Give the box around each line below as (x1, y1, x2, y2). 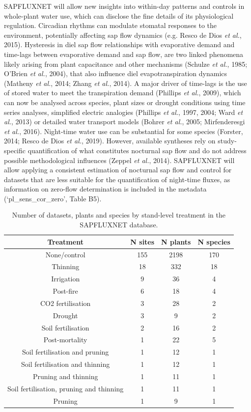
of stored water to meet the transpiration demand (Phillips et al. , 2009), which (4, 87, 241, 98)
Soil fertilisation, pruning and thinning (7, 383, 124, 393)
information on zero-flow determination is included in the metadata (4, 184, 207, 194)
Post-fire (53, 286, 78, 296)
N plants (161, 236, 191, 247)
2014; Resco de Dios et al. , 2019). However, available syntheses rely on (4, 136, 216, 146)
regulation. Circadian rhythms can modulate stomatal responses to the (4, 20, 217, 30)
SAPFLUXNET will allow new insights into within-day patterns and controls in (4, 1, 245, 11)
